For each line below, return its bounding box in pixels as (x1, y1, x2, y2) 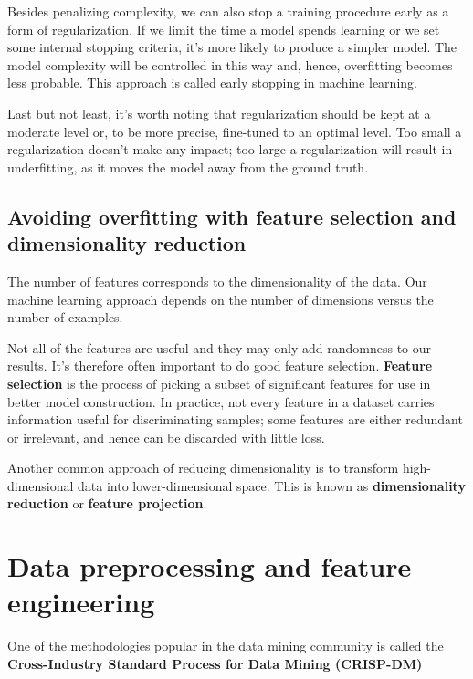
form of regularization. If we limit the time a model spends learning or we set (7, 19, 440, 38)
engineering (7, 583, 155, 621)
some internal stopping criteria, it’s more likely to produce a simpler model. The (7, 37, 457, 57)
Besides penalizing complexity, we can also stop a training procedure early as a (7, 2, 449, 20)
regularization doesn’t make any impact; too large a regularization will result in (7, 140, 453, 159)
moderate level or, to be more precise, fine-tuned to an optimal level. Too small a (7, 121, 462, 141)
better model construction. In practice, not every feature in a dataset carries (7, 392, 435, 411)
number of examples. (7, 308, 123, 327)
